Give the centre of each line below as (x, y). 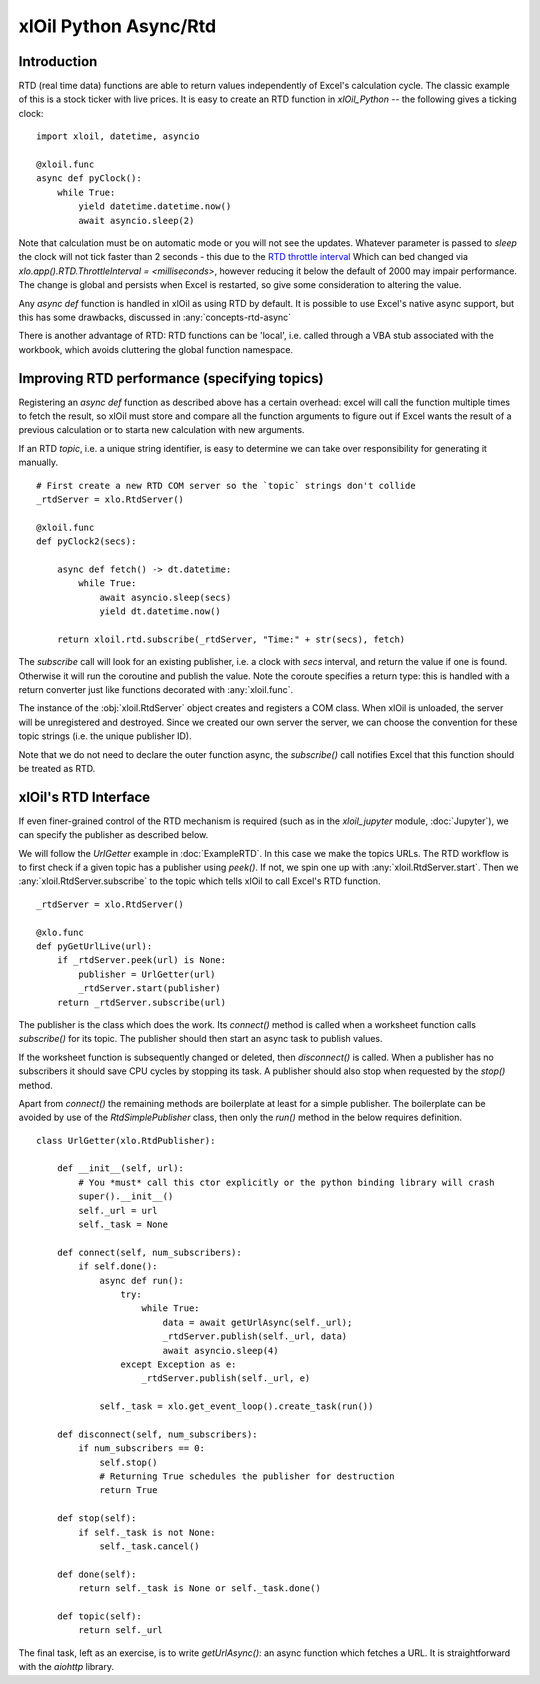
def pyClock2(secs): (86, 541)
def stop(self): (96, 1518)
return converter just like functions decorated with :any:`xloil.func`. (156, 690)
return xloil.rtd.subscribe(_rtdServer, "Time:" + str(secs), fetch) (231, 639)
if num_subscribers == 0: (141, 1448)
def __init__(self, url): (120, 1168)
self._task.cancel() (149, 1546)
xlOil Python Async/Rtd (117, 26)
